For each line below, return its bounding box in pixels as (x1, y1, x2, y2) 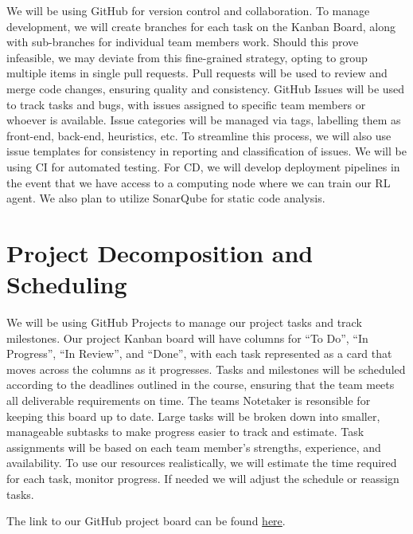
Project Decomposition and (6, 236, 314, 269)
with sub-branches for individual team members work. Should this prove (6, 33, 359, 50)
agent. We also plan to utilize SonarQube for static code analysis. (6, 190, 325, 206)
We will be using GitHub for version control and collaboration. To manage (6, 2, 370, 18)
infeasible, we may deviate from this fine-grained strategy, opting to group (6, 49, 368, 65)
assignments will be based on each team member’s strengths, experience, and (6, 438, 381, 455)
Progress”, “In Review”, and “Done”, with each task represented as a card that (6, 345, 392, 362)
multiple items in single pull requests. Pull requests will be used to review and (6, 65, 388, 81)
